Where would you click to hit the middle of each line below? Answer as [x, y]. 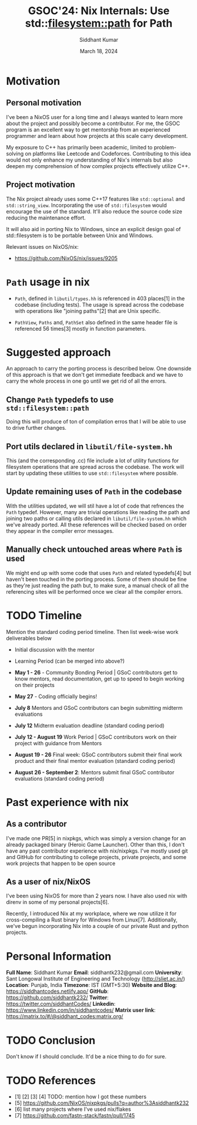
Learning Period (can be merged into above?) [70, 661]
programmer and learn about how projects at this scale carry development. [97, 136]
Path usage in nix [48, 282]
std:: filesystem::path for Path [99, 23]
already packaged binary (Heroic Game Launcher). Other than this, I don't [96, 844]
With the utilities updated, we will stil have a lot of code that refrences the [95, 506]
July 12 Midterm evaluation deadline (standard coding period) [89, 725]
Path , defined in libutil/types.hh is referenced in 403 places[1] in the [100, 298]
